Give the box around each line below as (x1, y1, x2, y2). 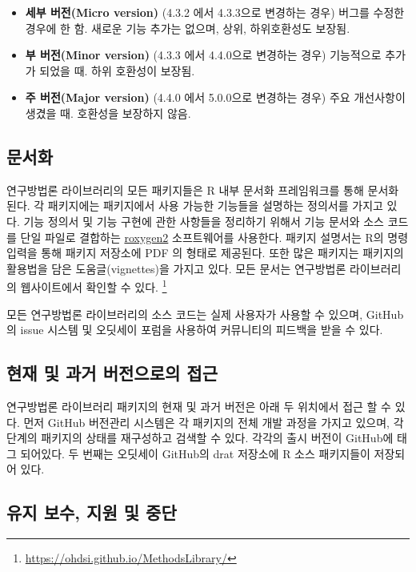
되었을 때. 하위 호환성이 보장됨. (39, 62, 195, 79)
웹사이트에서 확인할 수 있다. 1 (20, 276, 167, 295)
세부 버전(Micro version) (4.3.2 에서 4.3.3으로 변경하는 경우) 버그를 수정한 (25, 4, 405, 20)
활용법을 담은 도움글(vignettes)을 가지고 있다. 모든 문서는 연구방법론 (6, 260, 346, 276)
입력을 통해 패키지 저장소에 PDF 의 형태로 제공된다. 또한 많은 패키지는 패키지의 (6, 244, 404, 261)
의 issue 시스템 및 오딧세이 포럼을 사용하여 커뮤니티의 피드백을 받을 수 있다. (6, 321, 383, 338)
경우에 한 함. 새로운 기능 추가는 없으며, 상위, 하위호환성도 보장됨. (25, 19, 350, 36)
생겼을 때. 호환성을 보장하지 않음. (25, 104, 191, 121)
